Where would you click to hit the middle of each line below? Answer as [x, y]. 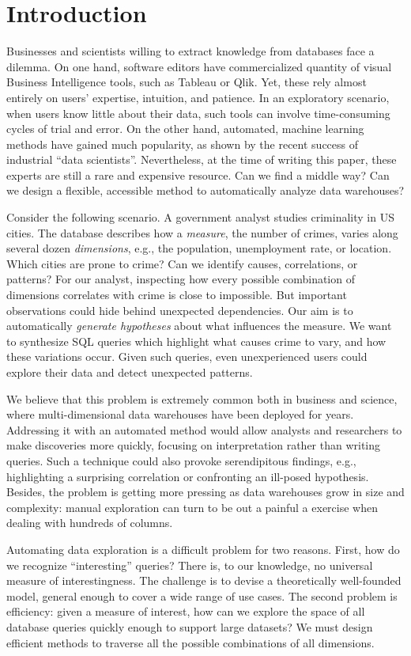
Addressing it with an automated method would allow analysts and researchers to [204, 429]
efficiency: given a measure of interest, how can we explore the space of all [186, 611]
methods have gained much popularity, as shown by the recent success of [183, 144]
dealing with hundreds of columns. [90, 523]
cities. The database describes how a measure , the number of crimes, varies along [202, 232]
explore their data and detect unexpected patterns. [130, 372]
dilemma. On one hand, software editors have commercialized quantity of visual [199, 66]
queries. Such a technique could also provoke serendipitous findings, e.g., [181, 460]
